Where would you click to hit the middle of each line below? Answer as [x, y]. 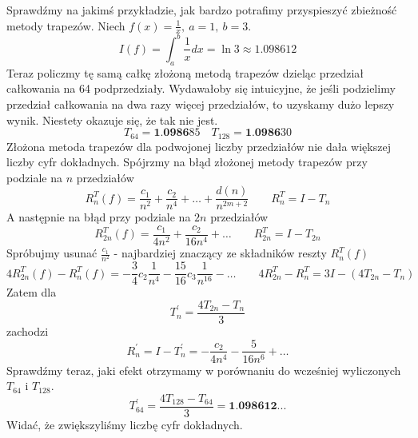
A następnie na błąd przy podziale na [99, 217]
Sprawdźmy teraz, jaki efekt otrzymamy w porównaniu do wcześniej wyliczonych [204, 370]
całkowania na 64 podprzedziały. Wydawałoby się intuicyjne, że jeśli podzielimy [201, 88]
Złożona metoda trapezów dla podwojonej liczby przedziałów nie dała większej [199, 146]
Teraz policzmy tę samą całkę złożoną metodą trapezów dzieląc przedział [185, 72]
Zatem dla [32, 292]
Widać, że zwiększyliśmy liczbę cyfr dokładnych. [125, 424]
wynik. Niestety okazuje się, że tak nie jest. [112, 119]
